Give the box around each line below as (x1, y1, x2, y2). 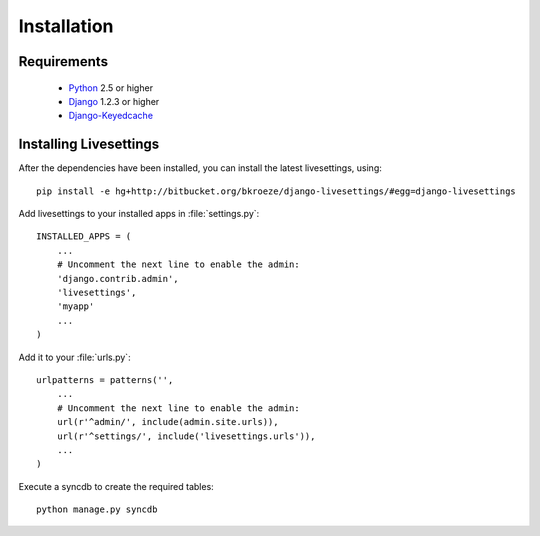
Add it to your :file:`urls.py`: (18, 351, 131, 363)
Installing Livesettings (18, 136, 160, 153)
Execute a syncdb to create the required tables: (18, 480, 214, 492)
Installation (18, 15, 114, 37)
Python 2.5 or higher (68, 81, 154, 94)
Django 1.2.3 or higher (68, 95, 160, 107)
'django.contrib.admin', (56, 273, 179, 284)
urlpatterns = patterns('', (36, 374, 174, 385)
